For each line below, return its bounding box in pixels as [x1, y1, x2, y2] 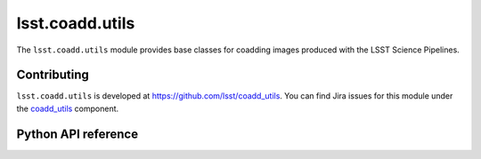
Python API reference [16, 126, 138, 141]
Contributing [16, 68, 89, 83]
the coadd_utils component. [16, 103, 119, 114]
